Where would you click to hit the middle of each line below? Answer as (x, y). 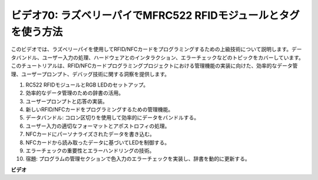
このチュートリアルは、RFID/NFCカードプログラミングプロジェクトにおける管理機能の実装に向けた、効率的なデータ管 (154, 66)
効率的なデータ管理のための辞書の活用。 (74, 93)
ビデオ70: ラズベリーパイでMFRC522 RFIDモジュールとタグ (155, 15)
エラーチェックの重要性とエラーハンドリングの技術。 (90, 151)
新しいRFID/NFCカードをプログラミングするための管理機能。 (100, 109)
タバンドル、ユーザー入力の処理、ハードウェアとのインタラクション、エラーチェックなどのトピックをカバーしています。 (158, 57)
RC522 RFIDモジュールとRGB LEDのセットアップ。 (87, 85)
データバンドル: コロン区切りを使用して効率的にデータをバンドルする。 (112, 118)
